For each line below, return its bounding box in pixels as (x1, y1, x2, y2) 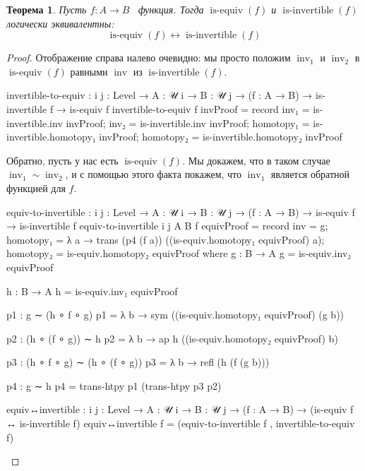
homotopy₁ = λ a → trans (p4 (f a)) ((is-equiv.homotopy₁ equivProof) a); (6, 232, 325, 246)
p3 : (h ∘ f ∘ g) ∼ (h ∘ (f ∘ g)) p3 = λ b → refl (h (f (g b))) (6, 354, 270, 369)
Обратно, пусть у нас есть (6, 153, 119, 167)
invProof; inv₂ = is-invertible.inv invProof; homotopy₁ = (66, 115, 310, 130)
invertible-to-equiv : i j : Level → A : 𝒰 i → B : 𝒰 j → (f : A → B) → (6, 88, 313, 102)
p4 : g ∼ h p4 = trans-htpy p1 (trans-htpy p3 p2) (6, 378, 222, 393)
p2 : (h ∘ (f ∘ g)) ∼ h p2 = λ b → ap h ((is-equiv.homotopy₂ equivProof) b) (6, 330, 338, 345)
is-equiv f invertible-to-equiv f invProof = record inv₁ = (69, 101, 310, 116)
